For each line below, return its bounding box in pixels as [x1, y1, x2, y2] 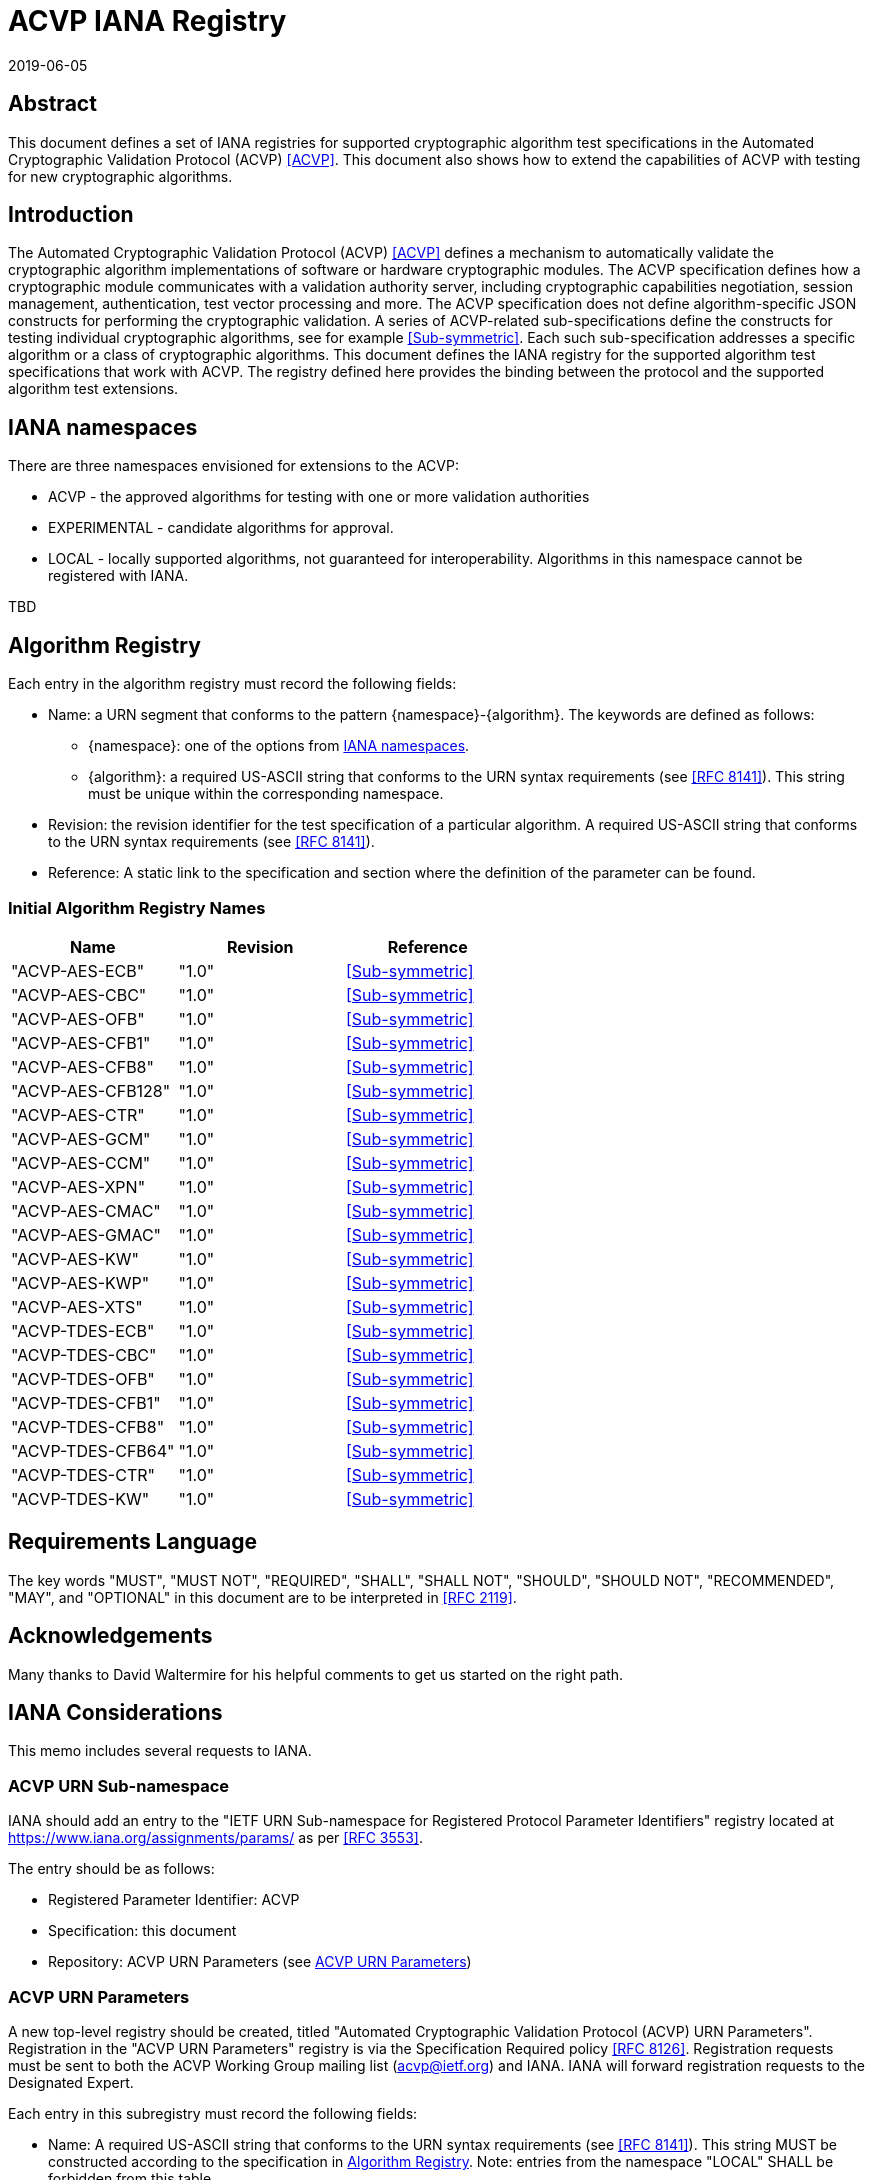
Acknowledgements [8, 1623, 213, 1649]
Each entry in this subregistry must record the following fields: [8, 2104, 418, 2122]
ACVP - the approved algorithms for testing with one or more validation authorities [48, 488, 590, 506]
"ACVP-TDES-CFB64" [11, 1440, 175, 1461]
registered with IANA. [48, 567, 189, 585]
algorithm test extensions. [8, 380, 179, 398]
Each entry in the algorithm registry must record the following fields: [8, 675, 457, 693]
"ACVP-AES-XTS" [11, 1296, 143, 1317]
